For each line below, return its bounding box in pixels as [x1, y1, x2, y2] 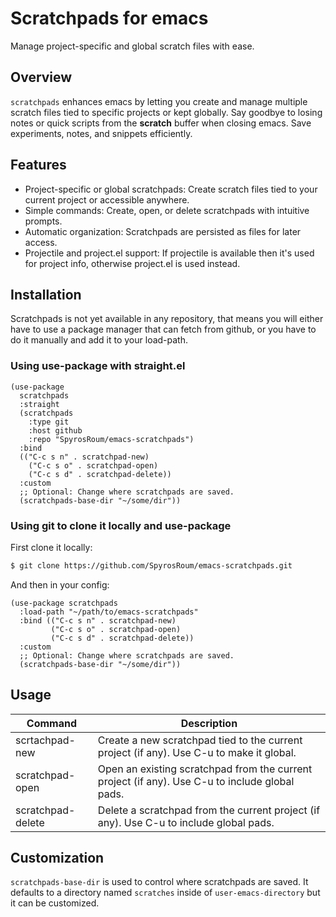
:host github [28, 425, 83, 436]
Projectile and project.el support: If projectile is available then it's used [24, 247, 315, 259]
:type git [28, 417, 70, 427]
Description [180, 716, 238, 730]
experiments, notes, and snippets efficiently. [10, 127, 193, 139]
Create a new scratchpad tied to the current [97, 733, 303, 747]
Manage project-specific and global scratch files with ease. [10, 40, 255, 52]
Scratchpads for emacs [10, 7, 209, 30]
